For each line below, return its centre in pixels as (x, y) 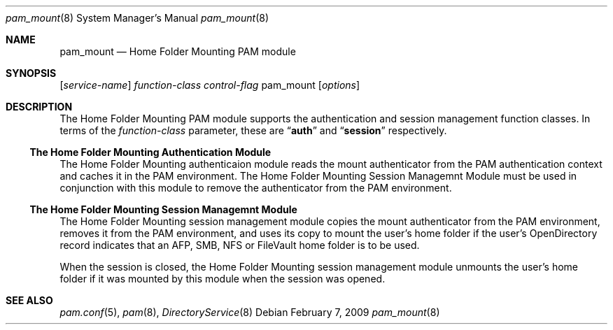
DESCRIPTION (39, 107)
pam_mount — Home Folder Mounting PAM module (178, 51)
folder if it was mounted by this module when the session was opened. (223, 279)
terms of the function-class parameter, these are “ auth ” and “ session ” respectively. (253, 130)
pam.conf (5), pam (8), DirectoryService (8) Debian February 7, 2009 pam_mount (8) (250, 312)
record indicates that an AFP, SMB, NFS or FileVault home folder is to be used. (240, 245)
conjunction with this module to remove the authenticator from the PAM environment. (256, 188)
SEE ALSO (29, 300)
